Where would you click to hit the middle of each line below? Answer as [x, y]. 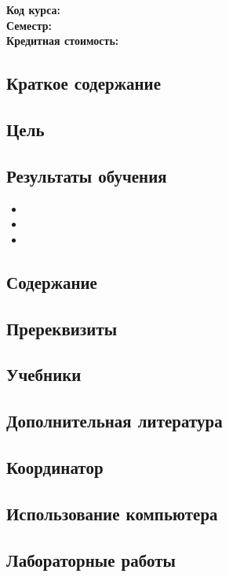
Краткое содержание [84, 83]
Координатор [55, 467]
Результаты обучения [87, 175]
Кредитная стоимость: [63, 41]
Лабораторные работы [91, 559]
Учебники [44, 374]
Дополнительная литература [114, 421]
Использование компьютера [112, 513]
